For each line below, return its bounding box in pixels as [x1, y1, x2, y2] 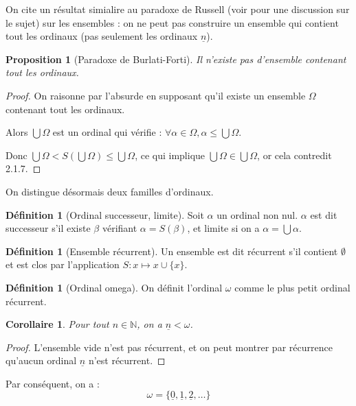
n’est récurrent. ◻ [88, 353, 166, 368]
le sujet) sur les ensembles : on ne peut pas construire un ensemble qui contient [5, 15, 339, 29]
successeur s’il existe [5, 221, 91, 235]
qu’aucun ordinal [5, 353, 77, 368]
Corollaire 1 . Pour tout [5, 317, 109, 331]
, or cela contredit [257, 147, 332, 162]
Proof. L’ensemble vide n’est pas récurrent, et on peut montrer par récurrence [5, 339, 333, 354]
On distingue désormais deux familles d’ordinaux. [5, 184, 214, 198]
